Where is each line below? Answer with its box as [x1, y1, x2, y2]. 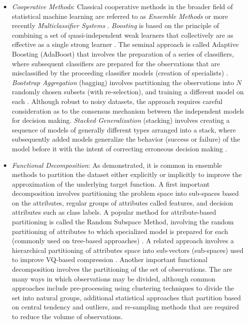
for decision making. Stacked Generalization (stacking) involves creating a [12, 115, 230, 125]
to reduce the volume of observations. [12, 311, 123, 321]
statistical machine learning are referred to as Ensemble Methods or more [12, 11, 228, 21]
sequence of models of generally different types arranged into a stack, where [12, 124, 236, 134]
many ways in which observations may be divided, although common [12, 273, 216, 283]
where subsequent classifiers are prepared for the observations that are [12, 58, 220, 68]
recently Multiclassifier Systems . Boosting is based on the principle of [12, 20, 219, 30]
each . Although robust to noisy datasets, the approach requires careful [12, 96, 223, 106]
